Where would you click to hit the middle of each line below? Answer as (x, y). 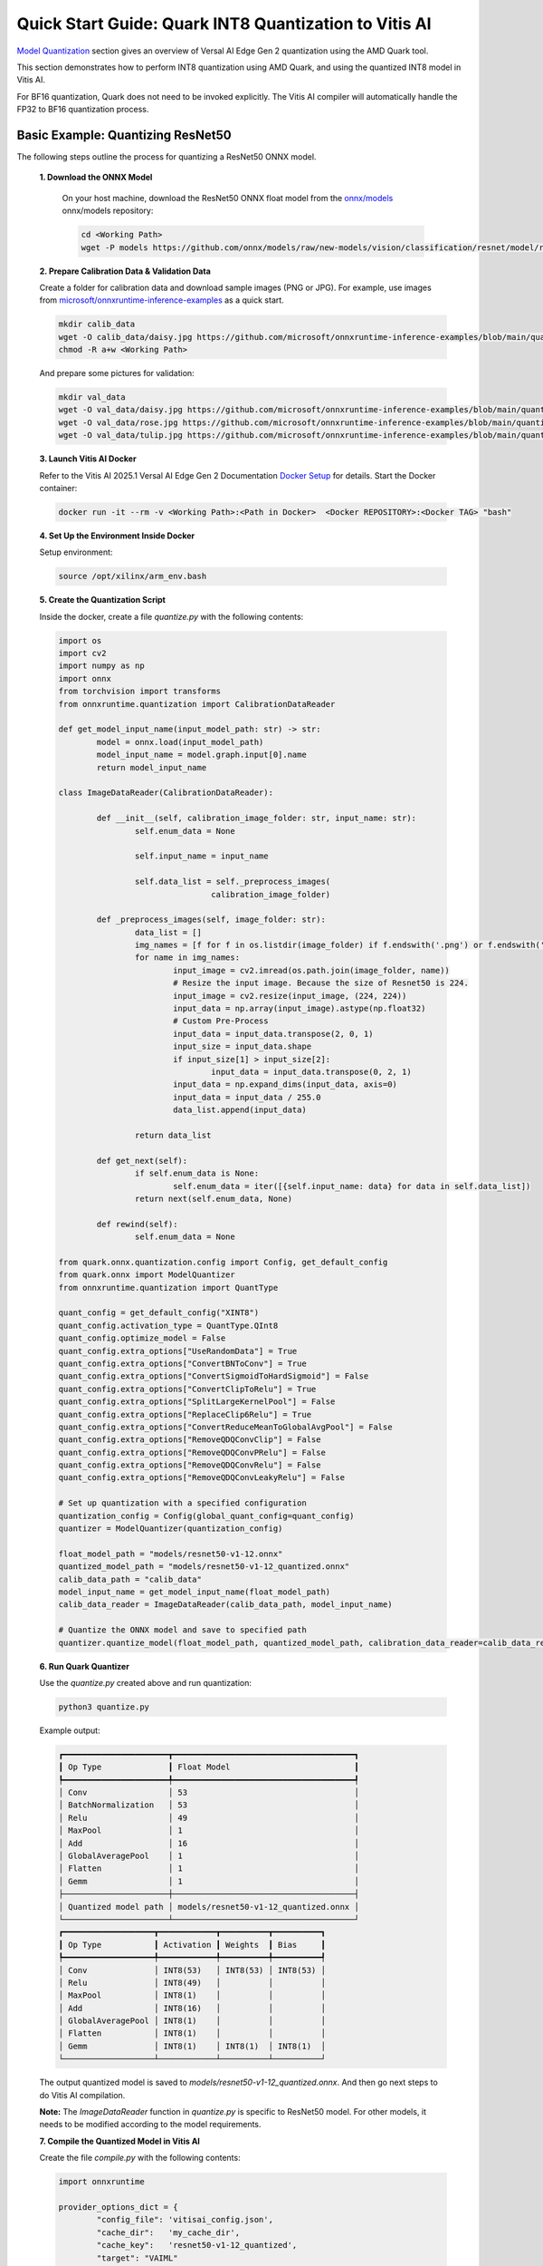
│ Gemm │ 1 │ (209, 1881)
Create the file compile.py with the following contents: (140, 2158)
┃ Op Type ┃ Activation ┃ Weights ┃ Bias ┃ (192, 1945)
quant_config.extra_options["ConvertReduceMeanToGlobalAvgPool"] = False (225, 1427)
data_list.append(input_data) (239, 1110)
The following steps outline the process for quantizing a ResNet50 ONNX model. (167, 157)
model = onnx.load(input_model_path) (180, 742)
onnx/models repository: (108, 211)
